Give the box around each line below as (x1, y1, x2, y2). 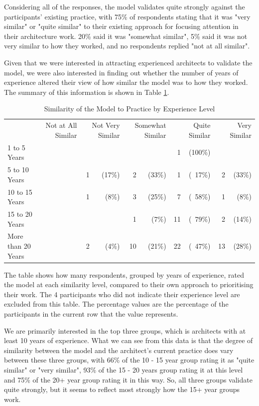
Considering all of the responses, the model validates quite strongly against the (4, 1, 245, 11)
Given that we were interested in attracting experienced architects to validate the (4, 57, 253, 67)
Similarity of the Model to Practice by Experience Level (44, 103, 215, 114)
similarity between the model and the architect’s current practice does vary (4, 345, 234, 355)
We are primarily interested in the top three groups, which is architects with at (4, 325, 246, 336)
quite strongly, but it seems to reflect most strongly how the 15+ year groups (4, 384, 240, 395)
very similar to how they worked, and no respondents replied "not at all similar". (4, 40, 250, 51)
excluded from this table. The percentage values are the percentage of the (4, 299, 229, 309)
